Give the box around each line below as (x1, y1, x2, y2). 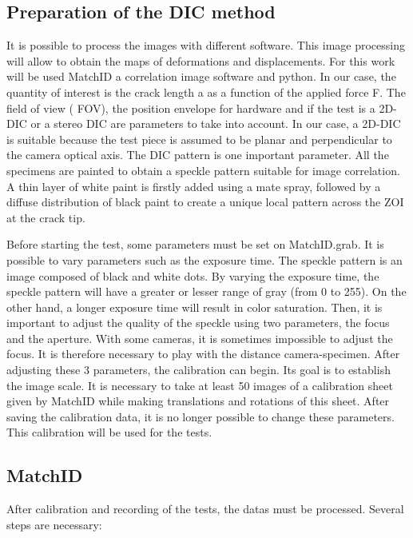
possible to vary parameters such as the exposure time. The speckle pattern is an (6, 251, 403, 268)
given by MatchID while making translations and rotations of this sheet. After (6, 393, 390, 409)
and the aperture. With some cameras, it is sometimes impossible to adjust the (6, 329, 393, 346)
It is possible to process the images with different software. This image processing (6, 37, 406, 54)
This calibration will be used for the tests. (6, 424, 212, 440)
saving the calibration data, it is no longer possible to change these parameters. (6, 408, 395, 424)
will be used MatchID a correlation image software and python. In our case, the (6, 68, 396, 85)
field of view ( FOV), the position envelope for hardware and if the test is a (6, 99, 375, 116)
